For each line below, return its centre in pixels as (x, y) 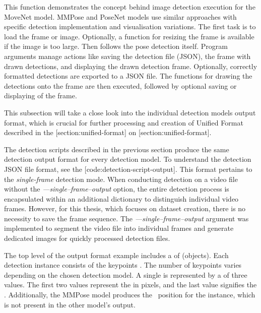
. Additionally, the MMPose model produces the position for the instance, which (130, 295)
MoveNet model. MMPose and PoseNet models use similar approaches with (120, 16)
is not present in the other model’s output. (70, 304)
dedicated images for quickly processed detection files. (87, 238)
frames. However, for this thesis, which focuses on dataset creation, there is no (125, 208)
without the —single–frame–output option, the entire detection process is (117, 189)
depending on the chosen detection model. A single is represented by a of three (126, 274)
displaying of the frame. (41, 96)
